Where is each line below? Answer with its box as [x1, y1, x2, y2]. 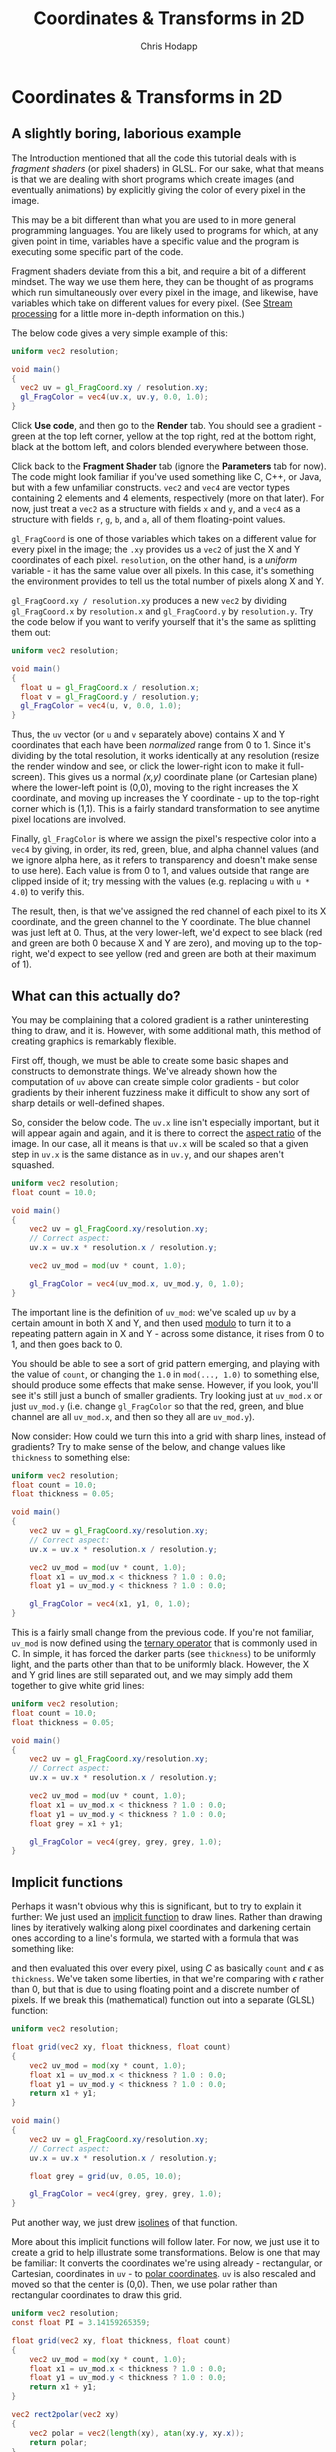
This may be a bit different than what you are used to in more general [11, 213, 296, 226]
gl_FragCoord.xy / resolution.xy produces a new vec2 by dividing [11, 595, 288, 606]
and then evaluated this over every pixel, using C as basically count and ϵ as [11, 1962, 324, 1974]
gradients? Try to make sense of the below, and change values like [11, 1440, 286, 1452]
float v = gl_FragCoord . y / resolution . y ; [20, 692, 200, 702]
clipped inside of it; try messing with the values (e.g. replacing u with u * [11, 875, 311, 887]
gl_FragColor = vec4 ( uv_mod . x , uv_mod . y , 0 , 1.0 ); [29, 1278, 245, 1289]
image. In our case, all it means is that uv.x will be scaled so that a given [11, 1137, 309, 1149]
